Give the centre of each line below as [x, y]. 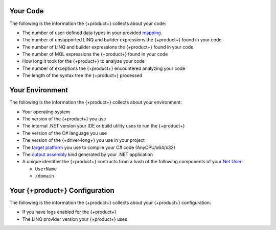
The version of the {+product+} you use [64, 119]
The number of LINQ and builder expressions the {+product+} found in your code [108, 47]
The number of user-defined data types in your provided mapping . [92, 33]
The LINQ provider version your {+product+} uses [75, 219]
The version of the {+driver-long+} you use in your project [84, 140]
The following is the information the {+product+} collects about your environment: [96, 103]
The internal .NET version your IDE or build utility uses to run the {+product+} [103, 126]
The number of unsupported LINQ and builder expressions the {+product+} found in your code [122, 40]
